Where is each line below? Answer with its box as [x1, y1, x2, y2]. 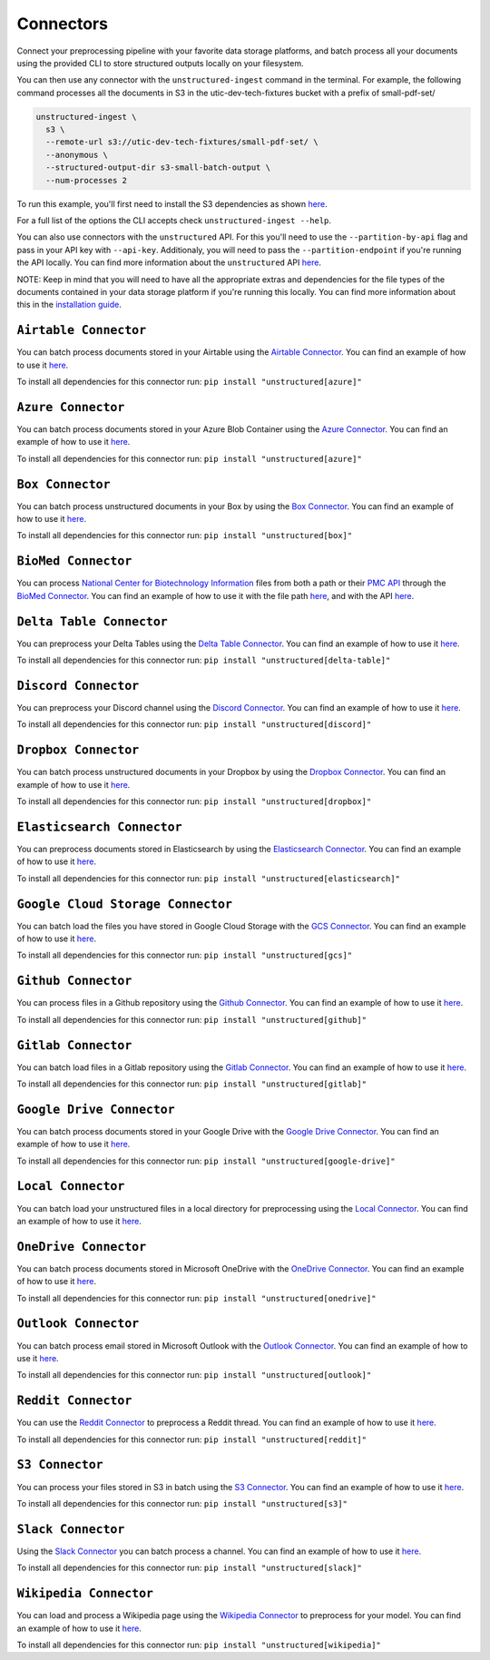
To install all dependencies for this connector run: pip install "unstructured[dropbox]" [16, 796, 372, 807]
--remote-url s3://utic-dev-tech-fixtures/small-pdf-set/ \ [45, 137, 318, 147]
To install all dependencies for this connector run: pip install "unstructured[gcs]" [16, 949, 353, 961]
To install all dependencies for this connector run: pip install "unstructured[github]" [16, 1014, 367, 1025]
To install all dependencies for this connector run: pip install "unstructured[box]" [16, 530, 353, 541]
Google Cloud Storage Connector [16, 897, 233, 911]
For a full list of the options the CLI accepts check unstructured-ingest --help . [16, 215, 331, 226]
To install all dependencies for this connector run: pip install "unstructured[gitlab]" [16, 1078, 367, 1089]
